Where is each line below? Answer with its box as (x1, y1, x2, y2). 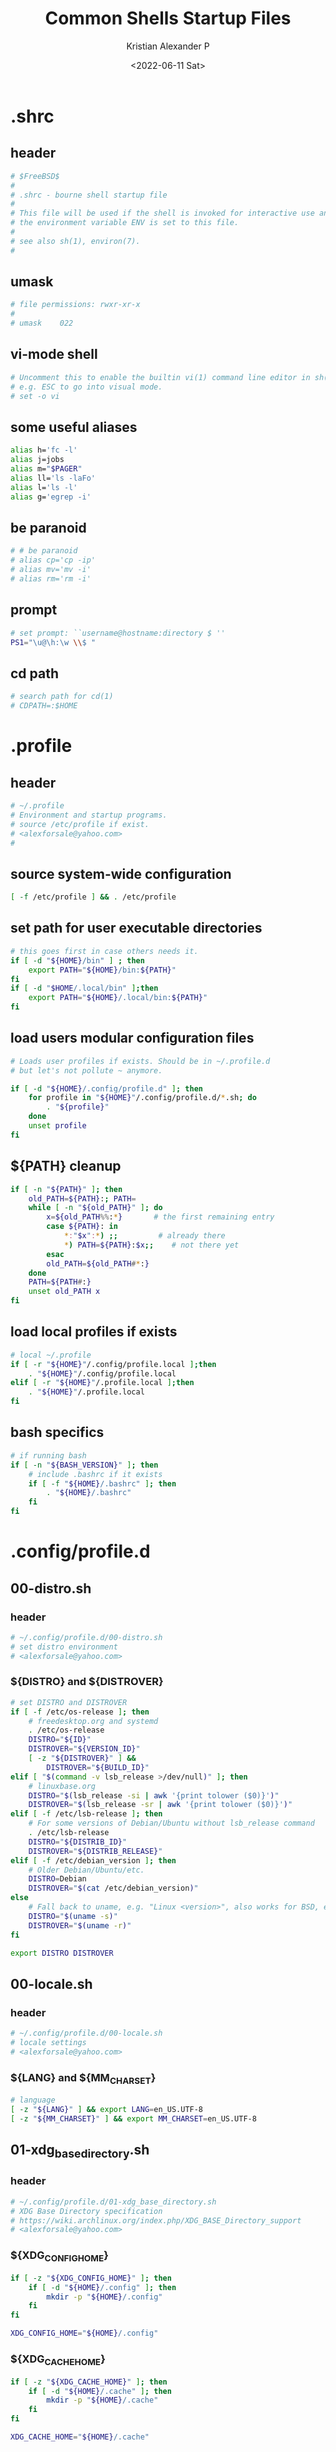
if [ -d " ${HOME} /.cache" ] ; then (28, 2386, 172, 2396)
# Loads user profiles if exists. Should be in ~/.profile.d (10, 1056, 271, 1066)
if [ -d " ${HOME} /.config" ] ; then (28, 2282, 177, 2292)
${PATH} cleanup (10, 1158, 122, 1175)
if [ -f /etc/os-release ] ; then (10, 1707, 150, 1717)
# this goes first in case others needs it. (10, 946, 199, 956)
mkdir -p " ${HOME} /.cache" (46, 2395, 159, 2406)
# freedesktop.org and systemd (28, 1716, 159, 1726)
